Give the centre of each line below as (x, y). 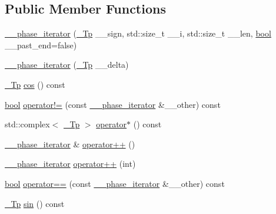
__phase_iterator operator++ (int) (70, 164)
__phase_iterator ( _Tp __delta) (67, 65)
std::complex (27, 124)
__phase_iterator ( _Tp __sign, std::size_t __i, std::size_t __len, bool (138, 33)
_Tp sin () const (35, 203)
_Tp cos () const (35, 84)
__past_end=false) (41, 45)
